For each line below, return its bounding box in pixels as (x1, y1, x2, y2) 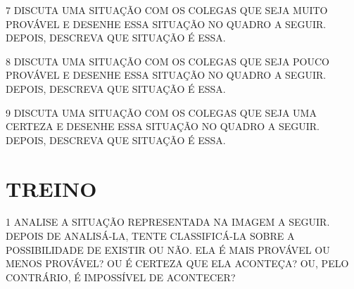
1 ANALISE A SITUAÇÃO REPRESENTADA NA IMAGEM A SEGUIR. (6, 214, 330, 229)
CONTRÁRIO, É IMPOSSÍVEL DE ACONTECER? (6, 269, 236, 284)
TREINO (6, 174, 97, 203)
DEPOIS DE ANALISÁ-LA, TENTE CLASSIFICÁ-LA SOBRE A (6, 229, 295, 243)
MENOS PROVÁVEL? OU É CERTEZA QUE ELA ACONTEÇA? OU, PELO (6, 256, 349, 271)
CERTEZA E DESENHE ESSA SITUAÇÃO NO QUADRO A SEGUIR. (6, 119, 320, 134)
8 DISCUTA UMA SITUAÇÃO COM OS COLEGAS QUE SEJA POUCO (6, 53, 329, 68)
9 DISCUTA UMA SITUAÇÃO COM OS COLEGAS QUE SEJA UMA (6, 105, 317, 120)
